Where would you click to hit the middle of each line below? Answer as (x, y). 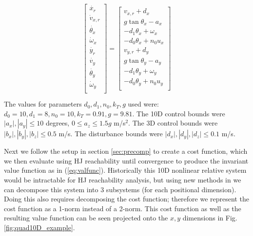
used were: (143, 104)
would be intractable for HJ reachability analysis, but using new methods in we (123, 180)
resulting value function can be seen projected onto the (86, 218)
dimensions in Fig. (210, 218)
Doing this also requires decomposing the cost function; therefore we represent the (126, 199)
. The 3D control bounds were (173, 123)
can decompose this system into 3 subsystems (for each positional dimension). (120, 189)
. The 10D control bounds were (179, 113)
